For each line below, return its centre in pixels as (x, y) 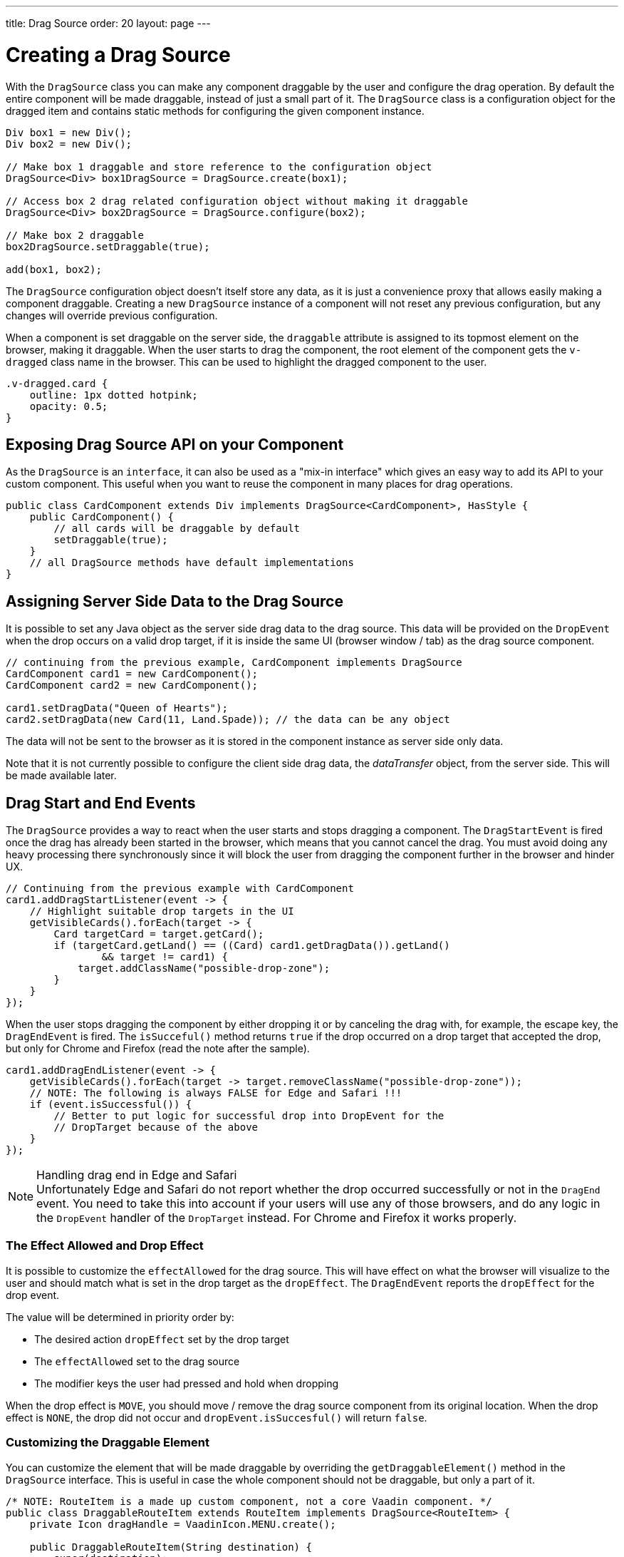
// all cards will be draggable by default (177, 529)
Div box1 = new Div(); (69, 132)
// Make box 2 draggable (75, 235)
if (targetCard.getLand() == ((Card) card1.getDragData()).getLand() (252, 946)
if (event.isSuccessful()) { (111, 1105)
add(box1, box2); (54, 269)
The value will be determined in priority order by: (120, 1317)
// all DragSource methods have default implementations (192, 563)
